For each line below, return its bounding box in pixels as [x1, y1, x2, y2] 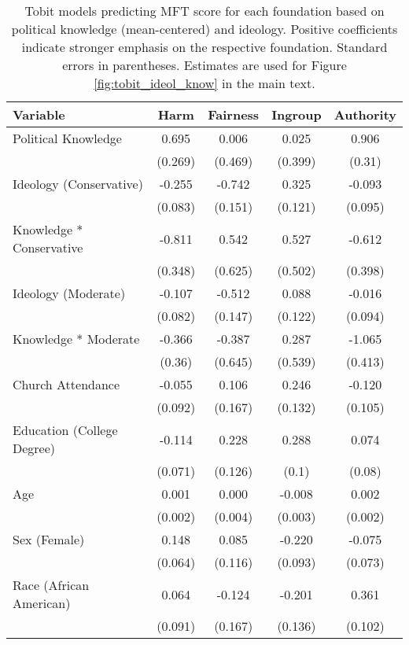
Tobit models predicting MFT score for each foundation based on [24, 2, 385, 20]
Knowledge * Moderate [13, 330, 140, 348]
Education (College [13, 421, 118, 439]
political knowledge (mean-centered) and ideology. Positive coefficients [11, 20, 398, 38]
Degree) [13, 439, 56, 457]
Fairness [208, 105, 260, 123]
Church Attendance [13, 375, 120, 393]
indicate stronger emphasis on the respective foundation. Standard [21, 38, 388, 56]
